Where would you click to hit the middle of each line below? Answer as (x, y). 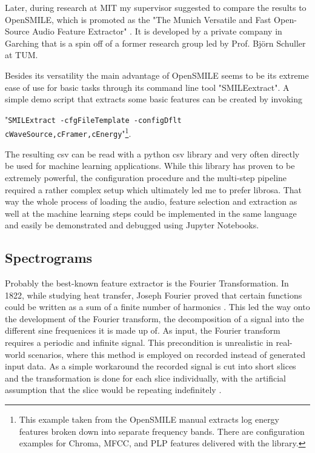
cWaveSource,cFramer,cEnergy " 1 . (68, 133)
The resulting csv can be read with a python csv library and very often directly (152, 154)
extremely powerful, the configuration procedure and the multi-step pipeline (146, 177)
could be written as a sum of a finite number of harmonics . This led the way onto (157, 307)
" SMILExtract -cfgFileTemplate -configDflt (93, 119)
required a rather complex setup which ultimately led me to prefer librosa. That (154, 189)
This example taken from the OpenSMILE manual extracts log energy (149, 419)
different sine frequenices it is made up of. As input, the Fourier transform (143, 330)
